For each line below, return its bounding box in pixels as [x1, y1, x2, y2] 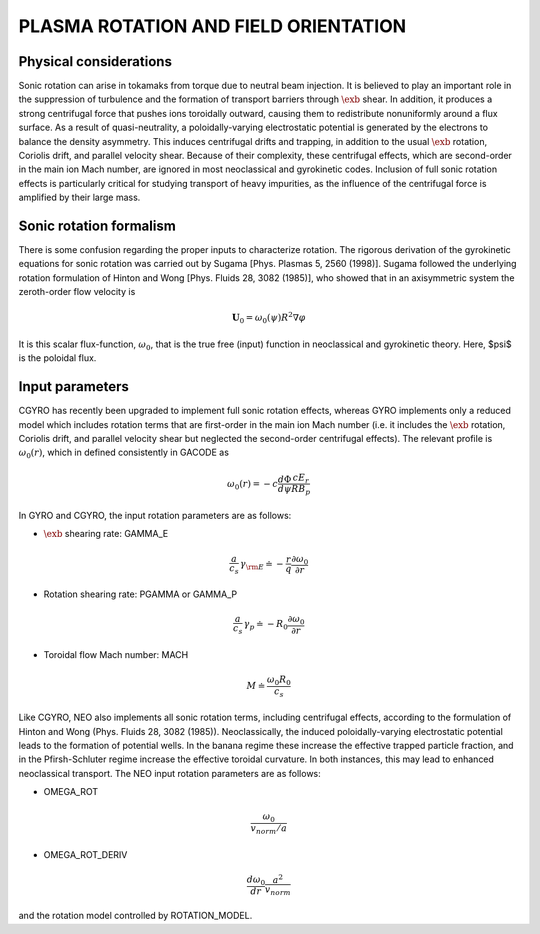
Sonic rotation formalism [18, 218, 177, 234]
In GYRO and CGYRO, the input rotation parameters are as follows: [18, 509, 292, 521]
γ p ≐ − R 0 [243, 618, 289, 632]
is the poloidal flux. [18, 352, 97, 364]
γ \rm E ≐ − [240, 558, 284, 572]
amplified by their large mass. [18, 191, 141, 204]
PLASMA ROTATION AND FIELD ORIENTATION [18, 15, 407, 37]
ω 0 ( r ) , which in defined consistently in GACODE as [18, 446, 230, 461]
